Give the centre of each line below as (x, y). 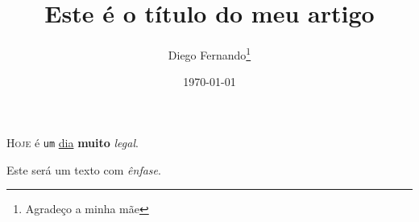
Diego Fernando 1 (209, 53)
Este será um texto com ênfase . (84, 169)
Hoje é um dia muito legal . (73, 142)
